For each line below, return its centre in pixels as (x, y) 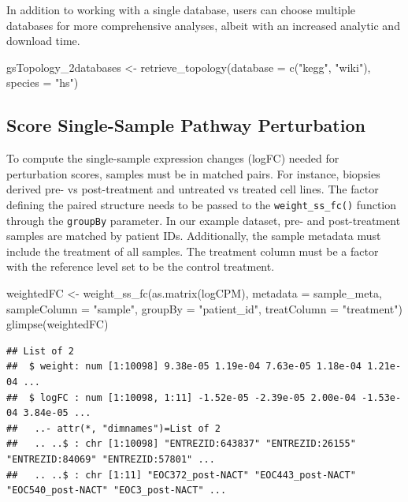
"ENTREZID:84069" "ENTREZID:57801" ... (111, 459)
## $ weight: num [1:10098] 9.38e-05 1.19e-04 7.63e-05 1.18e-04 (184, 367)
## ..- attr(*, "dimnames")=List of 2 (114, 428)
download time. (43, 41)
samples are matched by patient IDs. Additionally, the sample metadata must (194, 236)
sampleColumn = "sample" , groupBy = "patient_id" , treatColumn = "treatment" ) (204, 308)
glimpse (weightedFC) (57, 324)
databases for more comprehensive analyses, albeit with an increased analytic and (203, 25)
